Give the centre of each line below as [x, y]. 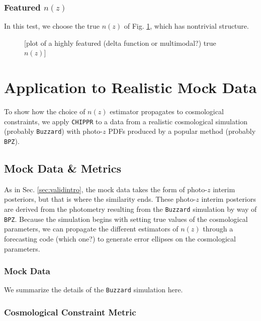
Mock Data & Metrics [63, 168]
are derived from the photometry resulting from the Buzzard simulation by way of [130, 209]
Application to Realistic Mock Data [130, 87]
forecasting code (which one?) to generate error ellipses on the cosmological [120, 238]
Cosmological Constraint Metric [70, 312]
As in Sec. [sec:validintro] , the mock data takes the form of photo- [106, 189]
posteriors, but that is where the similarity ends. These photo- [100, 199]
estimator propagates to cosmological [167, 111]
